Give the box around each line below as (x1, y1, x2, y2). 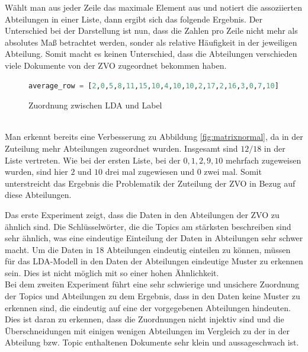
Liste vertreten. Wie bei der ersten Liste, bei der (5, 153, 181, 166)
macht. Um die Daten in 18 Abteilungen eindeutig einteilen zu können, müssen (5, 243, 291, 255)
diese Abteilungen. (5, 188, 72, 201)
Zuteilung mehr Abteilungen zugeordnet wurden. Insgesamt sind (5, 142, 238, 154)
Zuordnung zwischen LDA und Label (28, 99, 162, 111)
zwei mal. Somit (204, 165, 262, 178)
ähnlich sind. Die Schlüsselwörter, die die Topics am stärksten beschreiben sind (5, 220, 291, 232)
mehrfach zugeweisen (226, 153, 301, 166)
